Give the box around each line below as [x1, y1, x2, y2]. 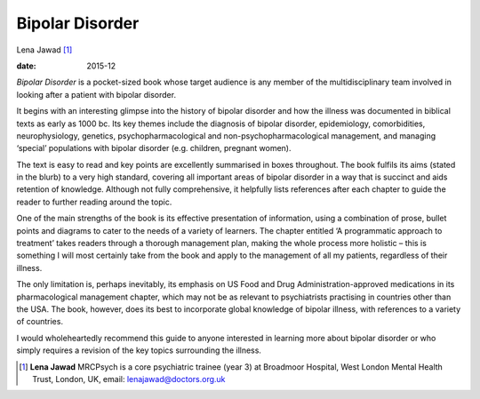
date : [16, 60, 36, 71]
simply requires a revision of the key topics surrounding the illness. [16, 345, 262, 355]
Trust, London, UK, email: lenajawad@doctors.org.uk [32, 373, 226, 384]
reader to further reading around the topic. [16, 196, 172, 207]
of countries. [16, 316, 64, 327]
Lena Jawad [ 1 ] [16, 44, 73, 55]
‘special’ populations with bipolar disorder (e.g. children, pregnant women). [16, 143, 292, 154]
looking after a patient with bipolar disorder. [16, 89, 177, 100]
